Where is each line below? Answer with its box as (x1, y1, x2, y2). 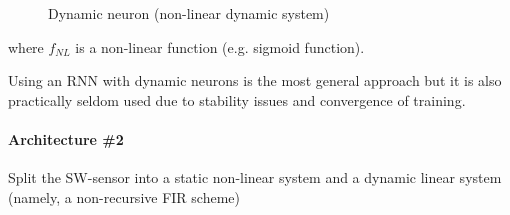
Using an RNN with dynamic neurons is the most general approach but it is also (8, 70, 502, 91)
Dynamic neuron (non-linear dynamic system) (48, 3, 330, 23)
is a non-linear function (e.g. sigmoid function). (75, 36, 365, 57)
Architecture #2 (8, 128, 124, 149)
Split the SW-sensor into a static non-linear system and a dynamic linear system (8, 167, 502, 188)
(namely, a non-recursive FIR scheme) (8, 186, 240, 207)
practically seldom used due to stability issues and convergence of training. (8, 89, 466, 110)
